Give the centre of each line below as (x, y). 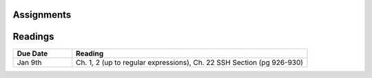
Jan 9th (29, 62)
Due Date (32, 53)
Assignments (42, 15)
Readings (33, 37)
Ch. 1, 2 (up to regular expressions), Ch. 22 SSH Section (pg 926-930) (189, 62)
